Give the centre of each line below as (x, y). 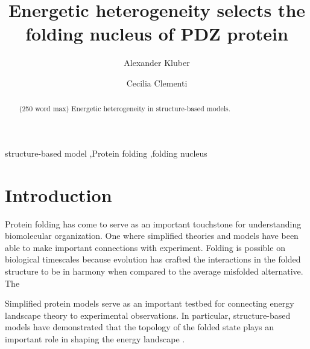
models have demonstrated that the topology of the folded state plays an (140, 327)
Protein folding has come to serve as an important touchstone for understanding (153, 223)
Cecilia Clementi (157, 83)
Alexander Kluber (157, 63)
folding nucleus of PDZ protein (157, 34)
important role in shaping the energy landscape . (95, 339)
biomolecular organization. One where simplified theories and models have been (152, 236)
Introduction (59, 194)
